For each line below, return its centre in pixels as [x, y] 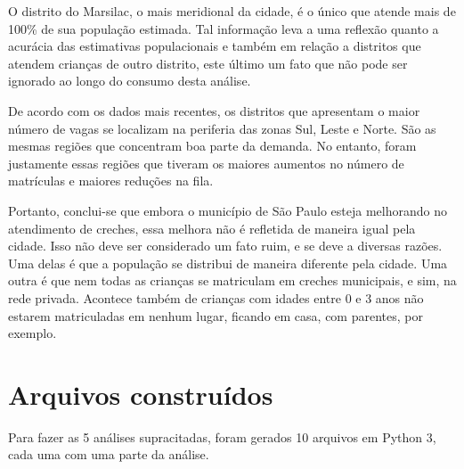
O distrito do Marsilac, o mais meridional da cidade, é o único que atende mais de [232, 11]
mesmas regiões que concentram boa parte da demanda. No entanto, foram [212, 146]
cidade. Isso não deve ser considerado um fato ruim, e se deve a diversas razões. [225, 246]
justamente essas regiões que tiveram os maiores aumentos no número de [206, 163]
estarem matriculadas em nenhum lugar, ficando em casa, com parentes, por [216, 315]
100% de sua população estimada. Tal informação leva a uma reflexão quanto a [224, 28]
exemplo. [33, 333]
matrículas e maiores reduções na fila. [111, 181]
